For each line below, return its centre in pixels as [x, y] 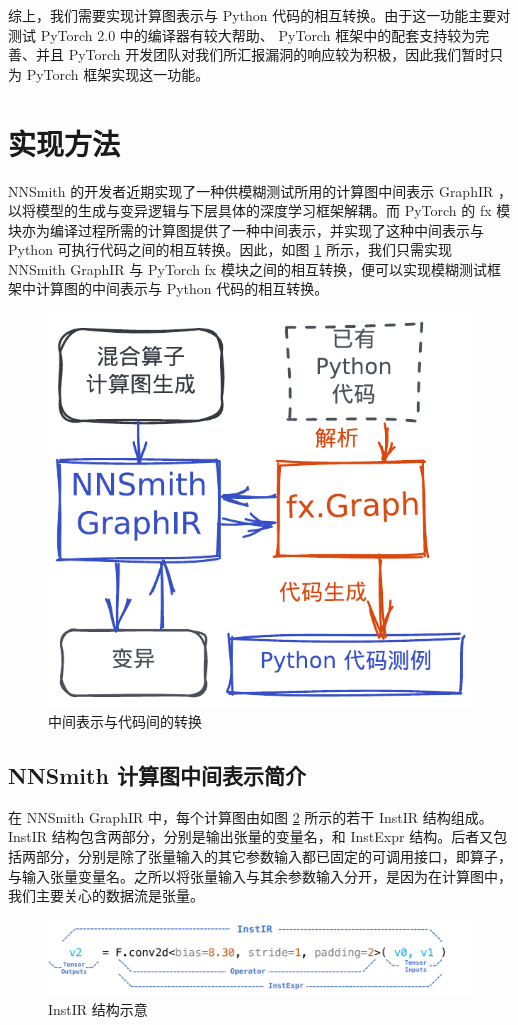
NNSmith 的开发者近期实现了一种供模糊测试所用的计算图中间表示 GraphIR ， [260, 190]
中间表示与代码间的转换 [125, 720]
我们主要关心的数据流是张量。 [106, 895]
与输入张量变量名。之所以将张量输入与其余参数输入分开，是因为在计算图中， [260, 875]
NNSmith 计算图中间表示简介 [157, 774]
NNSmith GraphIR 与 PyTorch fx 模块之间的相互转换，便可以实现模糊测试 [247, 268]
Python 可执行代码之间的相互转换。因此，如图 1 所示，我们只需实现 [230, 249]
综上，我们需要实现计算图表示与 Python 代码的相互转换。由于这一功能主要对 [259, 15]
